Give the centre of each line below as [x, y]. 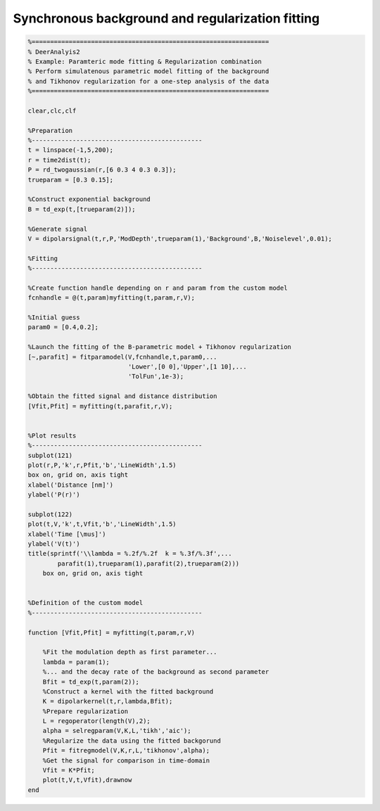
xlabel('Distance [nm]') [71, 485]
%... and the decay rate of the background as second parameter [156, 672]
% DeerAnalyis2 [54, 52]
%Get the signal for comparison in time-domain [126, 760]
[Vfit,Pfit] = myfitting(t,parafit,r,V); [100, 406]
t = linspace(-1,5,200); [71, 150]
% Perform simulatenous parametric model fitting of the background [148, 71]
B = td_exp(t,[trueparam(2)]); [82, 209]
